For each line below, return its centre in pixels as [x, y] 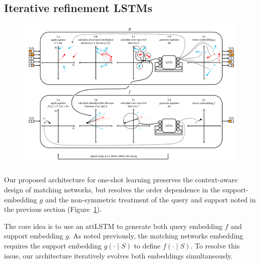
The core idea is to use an [44, 226]
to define [147, 246]
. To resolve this [215, 246]
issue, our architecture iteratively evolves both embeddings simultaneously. [118, 255]
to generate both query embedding [170, 226]
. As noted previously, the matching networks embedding [156, 236]
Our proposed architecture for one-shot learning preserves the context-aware [121, 180]
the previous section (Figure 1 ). [53, 209]
